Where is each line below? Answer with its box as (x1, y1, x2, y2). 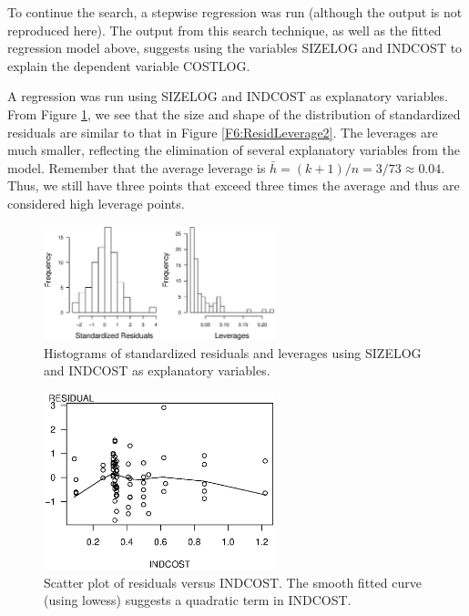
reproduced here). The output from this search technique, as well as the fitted (7, 20, 442, 39)
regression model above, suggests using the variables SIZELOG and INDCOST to (7, 38, 463, 57)
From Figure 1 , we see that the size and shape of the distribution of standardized (7, 104, 461, 123)
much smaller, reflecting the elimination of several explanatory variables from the (7, 140, 461, 159)
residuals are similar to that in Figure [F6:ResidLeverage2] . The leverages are (7, 122, 438, 141)
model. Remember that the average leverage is (7, 158, 266, 177)
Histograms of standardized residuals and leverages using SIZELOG (44, 343, 422, 362)
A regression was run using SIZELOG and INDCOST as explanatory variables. (7, 87, 448, 106)
